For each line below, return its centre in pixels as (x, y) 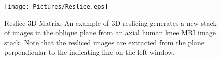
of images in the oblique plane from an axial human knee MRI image (110, 32)
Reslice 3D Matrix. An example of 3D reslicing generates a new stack (111, 23)
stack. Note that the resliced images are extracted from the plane (104, 42)
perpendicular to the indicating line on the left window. (90, 52)
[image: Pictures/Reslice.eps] (56, 7)
